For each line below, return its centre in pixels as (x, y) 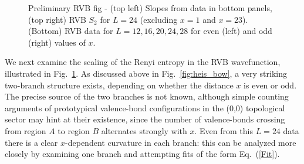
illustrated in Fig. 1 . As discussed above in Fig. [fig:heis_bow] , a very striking (146, 73)
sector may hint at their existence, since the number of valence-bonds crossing (145, 119)
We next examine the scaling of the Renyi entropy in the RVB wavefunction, (143, 62)
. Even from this (224, 130)
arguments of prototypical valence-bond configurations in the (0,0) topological (145, 107)
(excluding (159, 19)
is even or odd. (270, 85)
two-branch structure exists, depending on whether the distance (119, 85)
